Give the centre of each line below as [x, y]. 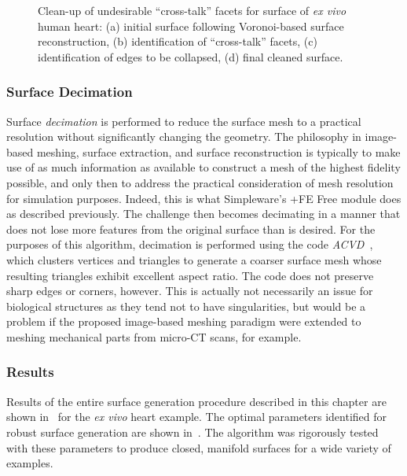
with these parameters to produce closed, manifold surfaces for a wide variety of [199, 447]
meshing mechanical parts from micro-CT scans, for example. [154, 336]
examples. [30, 463]
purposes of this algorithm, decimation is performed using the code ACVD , [190, 244]
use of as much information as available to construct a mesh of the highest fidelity [203, 167]
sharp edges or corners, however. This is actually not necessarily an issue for [190, 291]
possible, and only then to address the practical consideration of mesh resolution [200, 182]
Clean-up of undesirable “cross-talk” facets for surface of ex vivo [192, 10]
